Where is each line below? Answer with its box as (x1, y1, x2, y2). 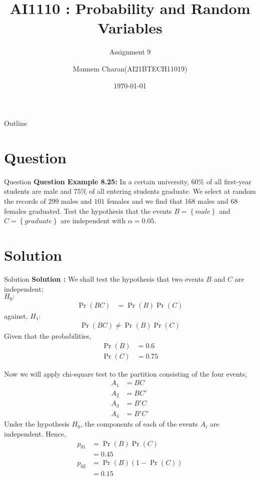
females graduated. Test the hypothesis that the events (4, 205, 172, 216)
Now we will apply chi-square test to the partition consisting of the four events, (4, 368, 247, 379)
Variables (97, 17, 162, 38)
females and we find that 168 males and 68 (106, 196, 238, 206)
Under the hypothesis (4, 419, 69, 429)
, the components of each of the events (80, 419, 198, 429)
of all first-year (206, 176, 251, 186)
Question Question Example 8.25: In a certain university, (4, 176, 189, 186)
